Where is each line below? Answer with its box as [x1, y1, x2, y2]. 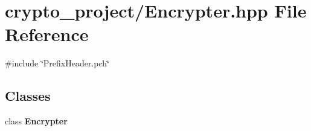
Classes [5, 86, 51, 105]
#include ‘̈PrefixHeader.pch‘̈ [5, 57, 109, 69]
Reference [5, 22, 89, 46]
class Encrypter [5, 115, 68, 127]
